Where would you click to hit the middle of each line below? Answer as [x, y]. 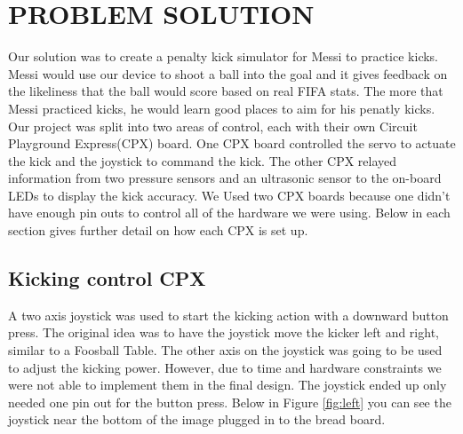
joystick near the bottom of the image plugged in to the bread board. [197, 419]
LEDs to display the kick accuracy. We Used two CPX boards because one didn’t [229, 195]
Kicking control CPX [107, 278]
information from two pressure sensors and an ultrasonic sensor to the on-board [225, 178]
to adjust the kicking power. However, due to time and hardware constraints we [225, 367]
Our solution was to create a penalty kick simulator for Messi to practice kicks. [224, 56]
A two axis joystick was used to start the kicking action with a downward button [228, 315]
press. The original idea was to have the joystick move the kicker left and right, [224, 332]
